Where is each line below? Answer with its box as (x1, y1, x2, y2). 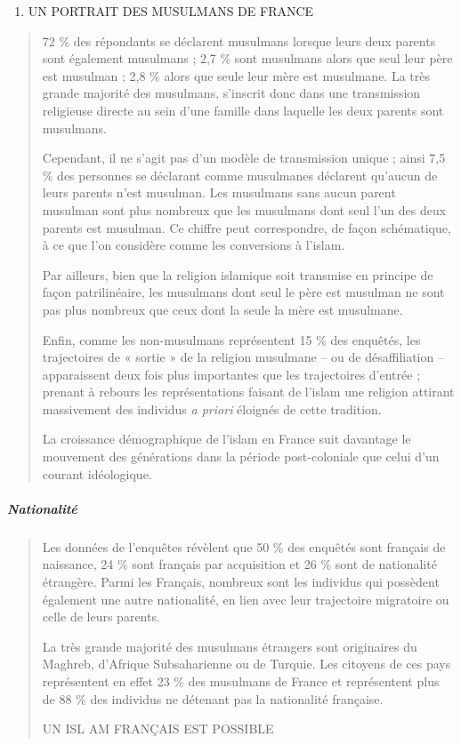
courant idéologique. (42, 464, 152, 483)
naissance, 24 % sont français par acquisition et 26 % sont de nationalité (42, 555, 437, 573)
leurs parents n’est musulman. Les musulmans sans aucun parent (42, 183, 396, 202)
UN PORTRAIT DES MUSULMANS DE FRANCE (28, 2, 314, 20)
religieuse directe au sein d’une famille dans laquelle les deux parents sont (42, 100, 444, 119)
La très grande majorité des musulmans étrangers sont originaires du (42, 637, 417, 655)
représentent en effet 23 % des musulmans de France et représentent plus (42, 671, 440, 690)
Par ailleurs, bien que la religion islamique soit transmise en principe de (42, 265, 433, 284)
